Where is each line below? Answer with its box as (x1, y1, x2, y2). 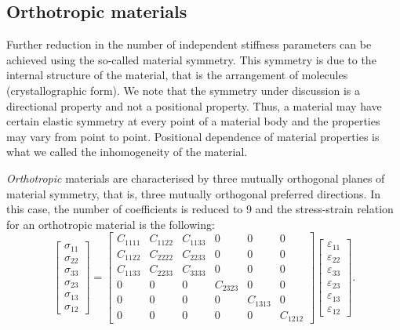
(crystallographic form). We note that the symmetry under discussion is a (6, 82, 360, 98)
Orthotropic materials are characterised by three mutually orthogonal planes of (6, 169, 385, 186)
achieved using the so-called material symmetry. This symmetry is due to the (6, 51, 376, 67)
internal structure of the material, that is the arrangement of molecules (6, 67, 348, 83)
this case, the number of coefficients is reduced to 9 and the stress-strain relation (6, 201, 394, 217)
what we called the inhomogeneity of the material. (6, 143, 248, 160)
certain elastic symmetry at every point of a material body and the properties (6, 113, 380, 129)
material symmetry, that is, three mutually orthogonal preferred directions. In (6, 185, 380, 201)
